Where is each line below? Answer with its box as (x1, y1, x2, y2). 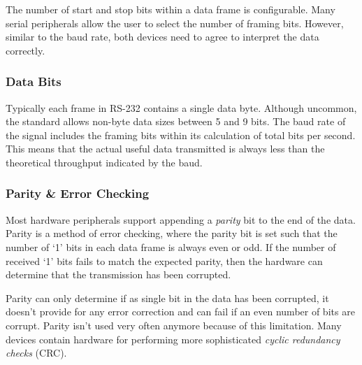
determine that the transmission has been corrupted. (6, 267, 231, 282)
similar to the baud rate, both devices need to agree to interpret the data (6, 29, 319, 44)
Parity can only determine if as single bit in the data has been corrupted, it (6, 290, 329, 305)
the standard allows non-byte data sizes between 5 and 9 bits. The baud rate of (6, 114, 346, 129)
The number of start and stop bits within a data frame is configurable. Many (6, 2, 335, 16)
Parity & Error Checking (6, 185, 150, 202)
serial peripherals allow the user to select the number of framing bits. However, (6, 15, 344, 30)
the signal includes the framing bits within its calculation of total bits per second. (6, 127, 356, 142)
